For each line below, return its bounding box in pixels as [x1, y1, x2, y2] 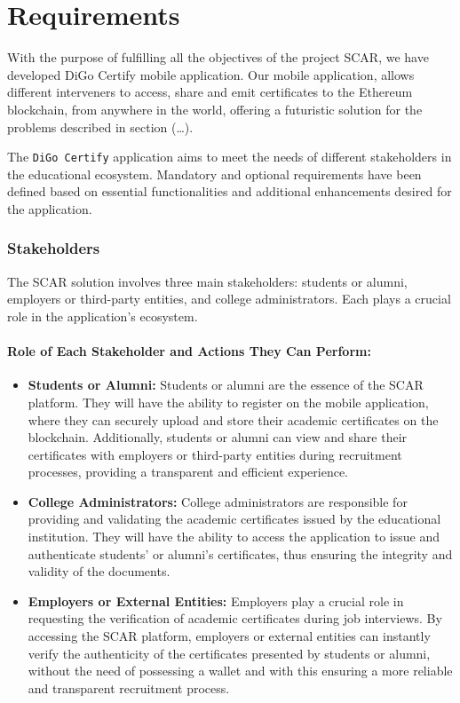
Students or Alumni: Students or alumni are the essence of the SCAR [28, 375, 424, 394]
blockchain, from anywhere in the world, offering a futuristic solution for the [7, 99, 423, 118]
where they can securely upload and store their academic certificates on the [28, 410, 439, 429]
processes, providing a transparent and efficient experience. [28, 462, 349, 481]
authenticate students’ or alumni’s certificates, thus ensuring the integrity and [28, 544, 453, 563]
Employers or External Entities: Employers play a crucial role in [28, 591, 404, 610]
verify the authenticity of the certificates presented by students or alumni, [28, 644, 431, 662]
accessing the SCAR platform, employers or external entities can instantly [28, 627, 431, 645]
